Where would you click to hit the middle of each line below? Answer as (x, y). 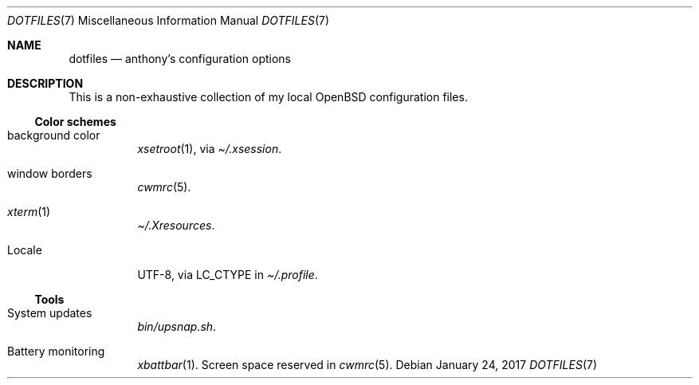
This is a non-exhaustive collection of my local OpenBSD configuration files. (268, 97)
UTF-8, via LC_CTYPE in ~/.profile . (228, 275)
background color (54, 135)
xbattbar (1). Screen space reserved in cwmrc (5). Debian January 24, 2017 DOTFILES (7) (367, 365)
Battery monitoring (56, 351)
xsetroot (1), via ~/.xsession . (210, 149)
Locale (25, 250)
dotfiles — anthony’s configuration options (180, 59)
